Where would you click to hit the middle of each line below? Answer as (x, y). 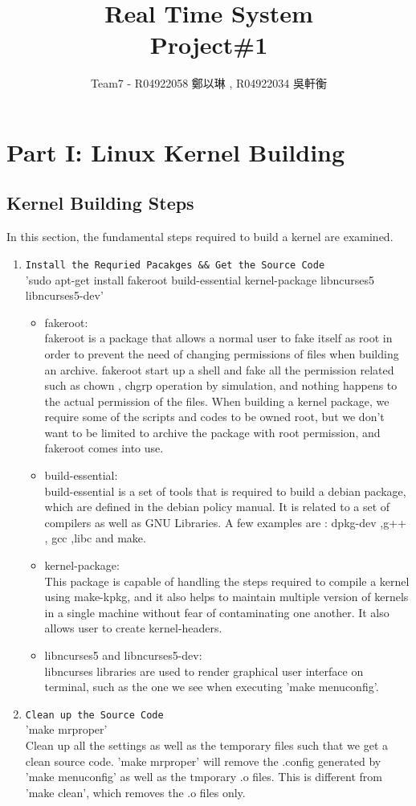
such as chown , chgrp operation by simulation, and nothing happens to (221, 385)
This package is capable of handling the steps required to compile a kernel (227, 581)
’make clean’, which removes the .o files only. (135, 792)
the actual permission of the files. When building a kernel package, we (217, 401)
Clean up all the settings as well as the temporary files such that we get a (206, 745)
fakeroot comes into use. (104, 448)
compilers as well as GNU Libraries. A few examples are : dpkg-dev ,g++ (225, 522)
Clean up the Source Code (94, 715)
